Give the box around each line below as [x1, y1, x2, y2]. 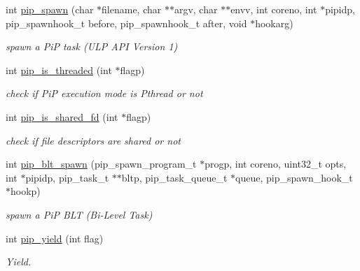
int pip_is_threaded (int [6, 62, 112, 77]
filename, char [102, 2, 162, 16]
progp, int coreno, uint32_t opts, [205, 156, 347, 171]
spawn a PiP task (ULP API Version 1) [6, 39, 178, 54]
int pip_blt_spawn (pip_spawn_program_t [6, 156, 197, 171]
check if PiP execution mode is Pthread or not [6, 86, 203, 101]
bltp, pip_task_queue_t [121, 170, 228, 184]
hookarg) [255, 15, 293, 30]
